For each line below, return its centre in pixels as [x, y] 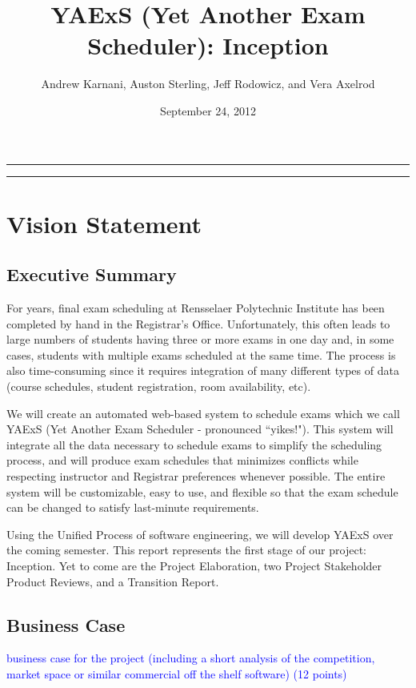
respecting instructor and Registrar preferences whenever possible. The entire [196, 476]
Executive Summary [92, 274]
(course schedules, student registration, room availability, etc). [159, 386]
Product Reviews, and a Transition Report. [113, 581]
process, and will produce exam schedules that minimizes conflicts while [182, 460]
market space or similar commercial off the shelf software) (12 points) [177, 673]
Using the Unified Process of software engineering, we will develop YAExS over [200, 534]
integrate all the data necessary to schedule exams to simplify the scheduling [194, 444]
